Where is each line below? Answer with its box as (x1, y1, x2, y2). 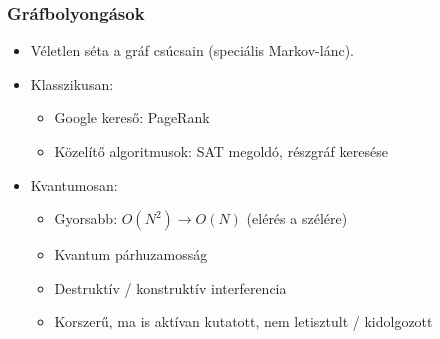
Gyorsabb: (54, 208, 118, 229)
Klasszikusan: (30, 73, 114, 94)
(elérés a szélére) (246, 208, 348, 229)
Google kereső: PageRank (54, 107, 210, 128)
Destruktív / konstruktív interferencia (54, 277, 287, 298)
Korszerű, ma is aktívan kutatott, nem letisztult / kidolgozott (54, 311, 433, 332)
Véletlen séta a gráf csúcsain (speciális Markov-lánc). (30, 40, 354, 61)
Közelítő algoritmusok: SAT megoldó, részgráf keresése (54, 141, 388, 161)
